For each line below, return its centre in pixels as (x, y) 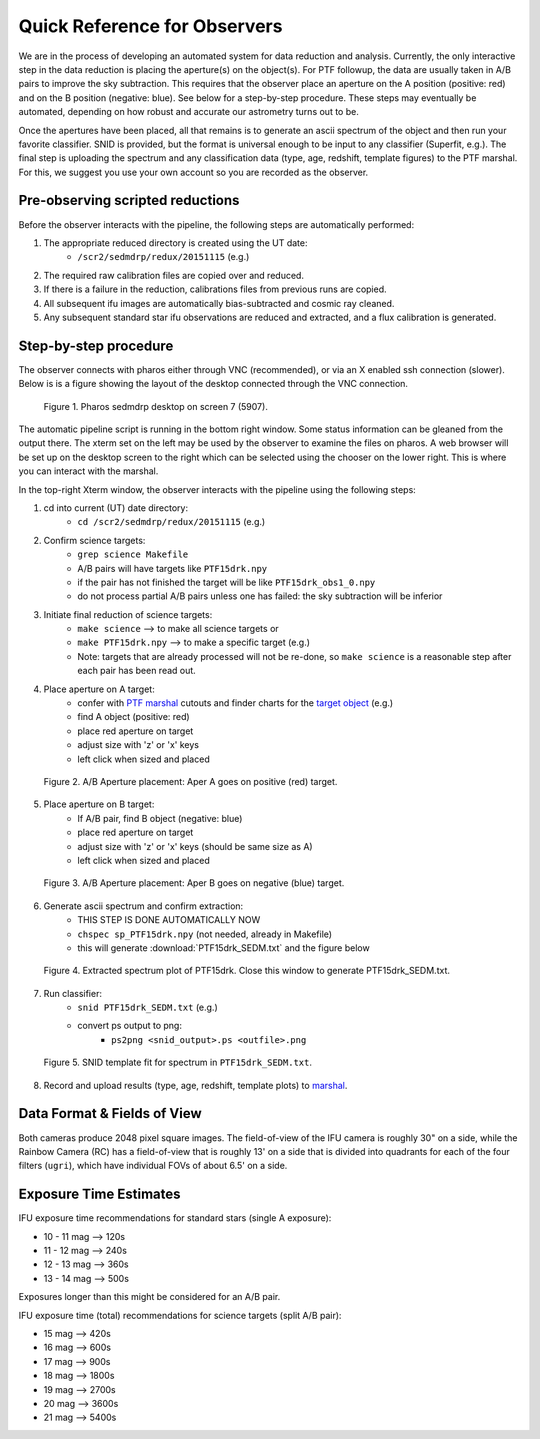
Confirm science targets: (94, 540)
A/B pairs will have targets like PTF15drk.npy (172, 568)
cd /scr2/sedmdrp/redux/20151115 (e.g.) (171, 522)
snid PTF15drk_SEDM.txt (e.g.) (148, 1007)
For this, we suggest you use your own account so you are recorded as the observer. (193, 172)
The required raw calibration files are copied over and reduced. (174, 275)
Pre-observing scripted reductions (129, 200)
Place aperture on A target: (99, 689)
